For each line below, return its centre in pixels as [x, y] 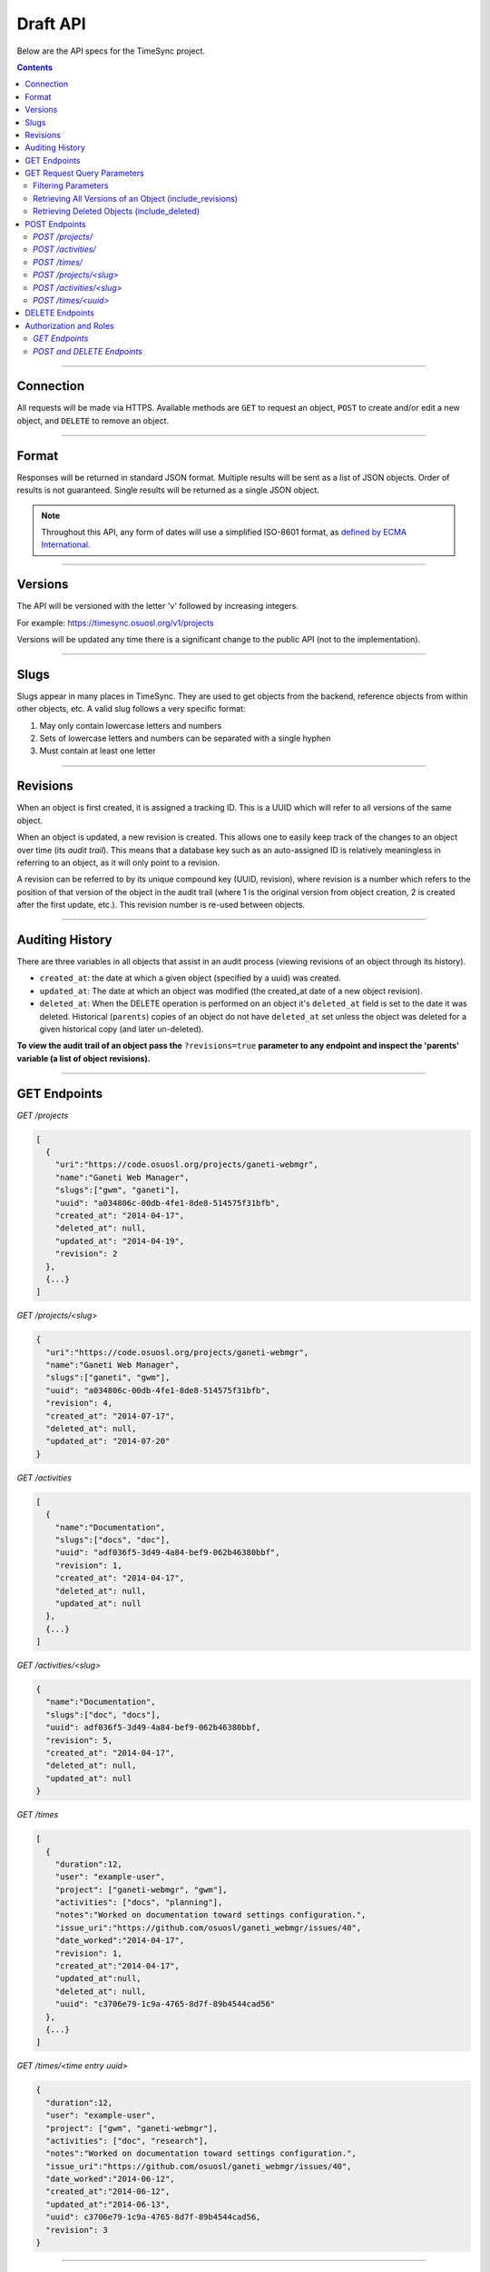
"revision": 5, [79, 1740]
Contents [35, 67]
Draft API [51, 24]
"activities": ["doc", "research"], [127, 2141]
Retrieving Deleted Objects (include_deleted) [116, 211]
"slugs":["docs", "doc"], [113, 1540]
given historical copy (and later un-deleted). [122, 1029]
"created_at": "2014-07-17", [111, 1416]
